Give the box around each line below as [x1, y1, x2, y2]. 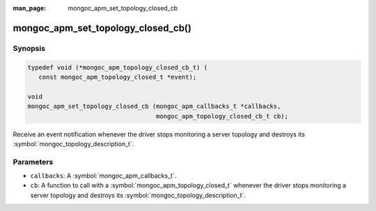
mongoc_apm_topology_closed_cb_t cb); [155, 112, 289, 120]
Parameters [13, 157, 54, 166]
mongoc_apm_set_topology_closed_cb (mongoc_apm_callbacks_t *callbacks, [27, 102, 281, 111]
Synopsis [13, 43, 45, 53]
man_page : [13, 4, 47, 12]
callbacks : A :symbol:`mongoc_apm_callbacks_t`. [30, 171, 177, 180]
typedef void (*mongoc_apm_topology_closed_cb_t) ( [27, 63, 208, 71]
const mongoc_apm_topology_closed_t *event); [38, 73, 197, 81]
